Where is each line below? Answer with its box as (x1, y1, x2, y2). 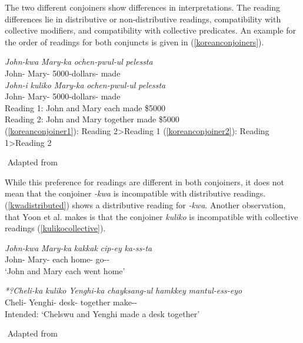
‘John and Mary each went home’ (5, 264, 125, 277)
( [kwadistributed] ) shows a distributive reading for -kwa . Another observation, (5, 198, 286, 211)
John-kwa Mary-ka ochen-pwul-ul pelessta (5, 55, 153, 68)
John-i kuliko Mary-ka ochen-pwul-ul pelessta (5, 78, 166, 91)
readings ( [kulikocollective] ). (5, 222, 106, 234)
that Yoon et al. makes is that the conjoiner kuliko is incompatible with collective (5, 210, 298, 222)
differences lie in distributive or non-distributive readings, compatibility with (5, 12, 281, 25)
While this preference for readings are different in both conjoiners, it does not (5, 175, 285, 188)
